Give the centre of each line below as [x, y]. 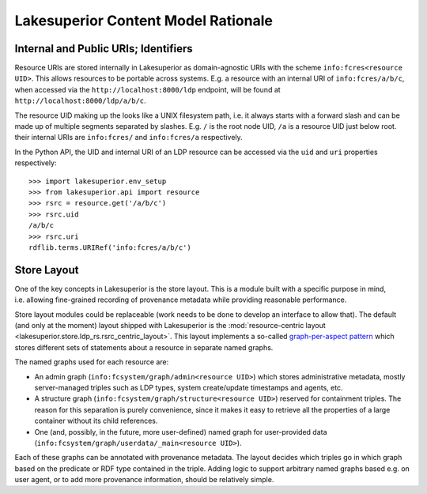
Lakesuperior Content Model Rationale [144, 21]
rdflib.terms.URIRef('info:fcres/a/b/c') [110, 247]
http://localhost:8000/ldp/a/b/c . [80, 101]
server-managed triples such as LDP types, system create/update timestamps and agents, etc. [189, 387]
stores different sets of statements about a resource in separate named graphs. [144, 347]
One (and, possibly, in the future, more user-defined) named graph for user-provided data [181, 432]
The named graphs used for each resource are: [92, 362]
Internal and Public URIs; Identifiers [104, 49]
